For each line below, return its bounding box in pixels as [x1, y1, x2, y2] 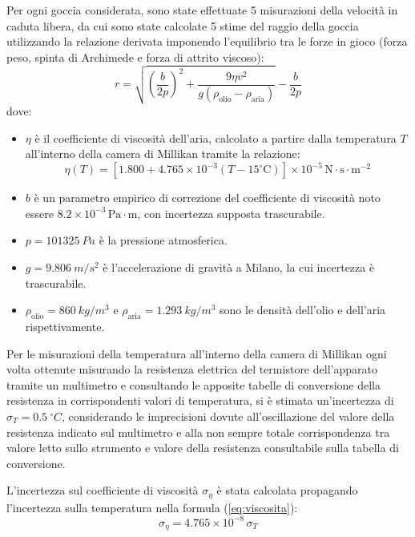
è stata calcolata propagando [216, 482, 358, 499]
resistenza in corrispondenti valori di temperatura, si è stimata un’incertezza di [6, 392, 394, 409]
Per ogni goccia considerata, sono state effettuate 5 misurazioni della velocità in [6, 2, 398, 18]
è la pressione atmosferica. [99, 232, 228, 248]
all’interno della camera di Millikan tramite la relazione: [25, 145, 300, 162]
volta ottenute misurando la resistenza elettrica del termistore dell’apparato [6, 361, 377, 378]
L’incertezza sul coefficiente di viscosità [6, 482, 199, 499]
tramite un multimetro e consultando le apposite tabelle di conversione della [6, 376, 381, 393]
